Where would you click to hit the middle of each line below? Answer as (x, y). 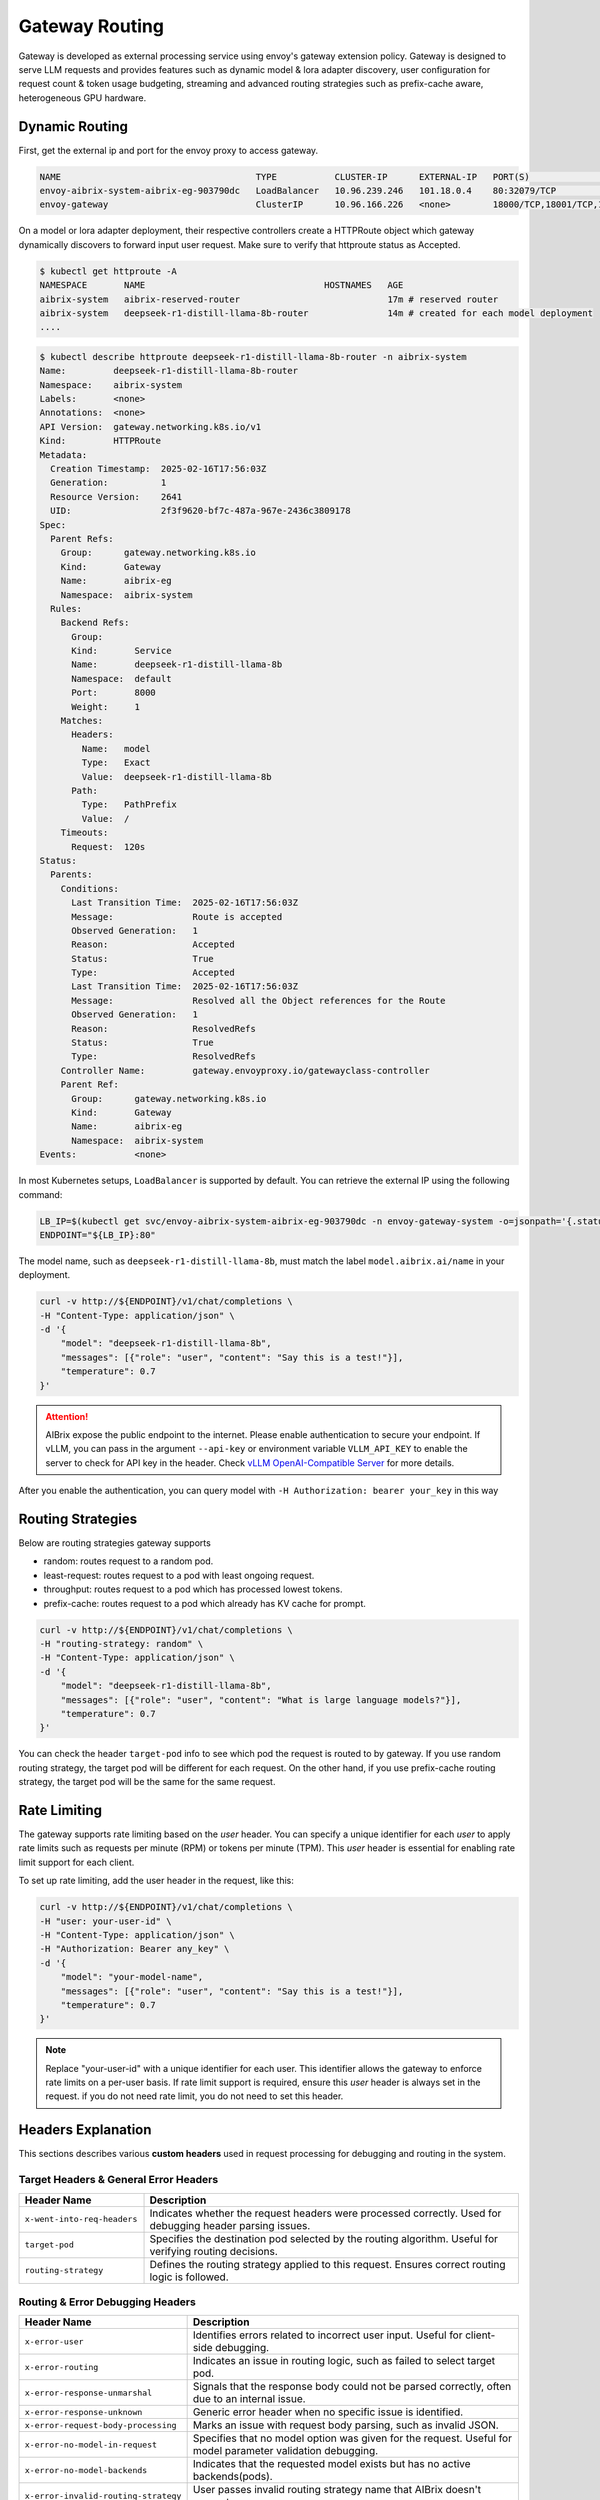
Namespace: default (121, 678)
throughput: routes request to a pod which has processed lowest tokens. (193, 1589)
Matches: (82, 721)
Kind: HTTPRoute (100, 441)
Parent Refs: (82, 538)
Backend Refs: (95, 623)
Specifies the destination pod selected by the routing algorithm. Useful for (324, 2238)
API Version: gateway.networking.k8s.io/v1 (150, 426)
